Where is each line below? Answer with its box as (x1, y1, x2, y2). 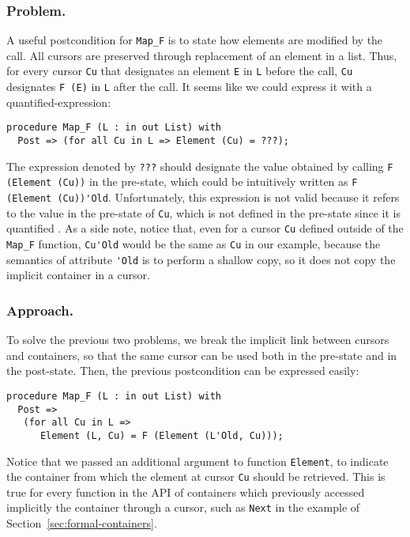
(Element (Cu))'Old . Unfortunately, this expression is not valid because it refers (6, 189, 400, 205)
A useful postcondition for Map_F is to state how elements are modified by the (6, 32, 383, 48)
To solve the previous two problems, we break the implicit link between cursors (6, 331, 389, 348)
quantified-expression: (6, 93, 111, 110)
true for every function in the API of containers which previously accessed (6, 483, 365, 500)
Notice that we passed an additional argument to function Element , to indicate (6, 452, 389, 469)
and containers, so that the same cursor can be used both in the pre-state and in (6, 346, 397, 363)
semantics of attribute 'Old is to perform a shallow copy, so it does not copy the (6, 251, 396, 267)
